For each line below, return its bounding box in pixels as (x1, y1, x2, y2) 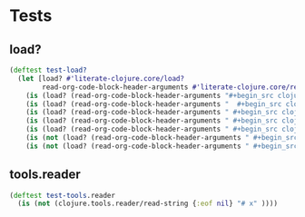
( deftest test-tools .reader (9, 191, 116, 200)
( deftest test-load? (9, 65, 88, 74)
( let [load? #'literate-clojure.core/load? (17, 74, 184, 83)
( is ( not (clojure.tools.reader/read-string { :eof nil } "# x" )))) (17, 199, 279, 209)
